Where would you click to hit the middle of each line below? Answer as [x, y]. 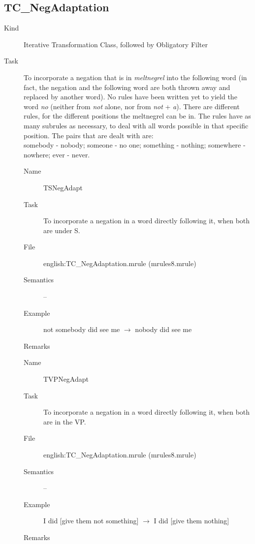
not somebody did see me [82, 329]
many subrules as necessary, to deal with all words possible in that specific [136, 125]
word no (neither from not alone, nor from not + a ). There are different [132, 106]
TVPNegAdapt [66, 379]
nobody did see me [163, 329]
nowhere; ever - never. [57, 154]
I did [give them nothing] [191, 521]
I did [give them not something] [91, 521]
